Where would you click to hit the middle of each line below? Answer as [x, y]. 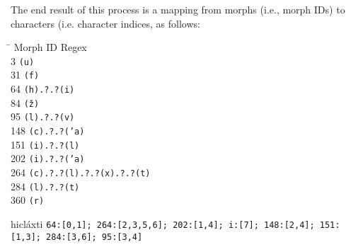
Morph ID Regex [50, 47]
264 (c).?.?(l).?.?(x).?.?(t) [81, 172]
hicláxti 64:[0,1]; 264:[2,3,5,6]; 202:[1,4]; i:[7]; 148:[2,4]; [163, 224]
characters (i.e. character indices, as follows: [105, 23]
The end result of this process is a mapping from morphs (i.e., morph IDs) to [178, 9]
